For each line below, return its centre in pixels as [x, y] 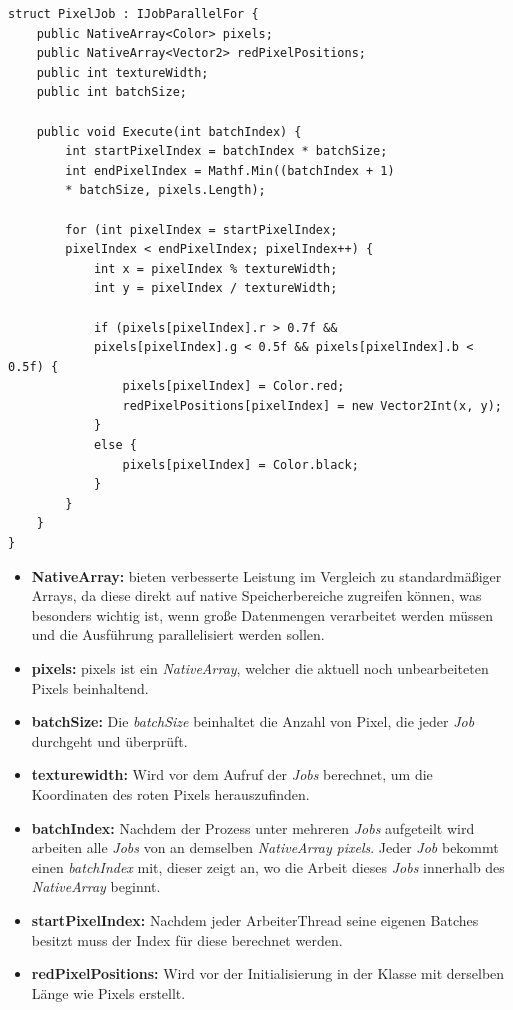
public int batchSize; [111, 92]
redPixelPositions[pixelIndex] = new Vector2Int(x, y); [312, 405]
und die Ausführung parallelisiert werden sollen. [178, 634]
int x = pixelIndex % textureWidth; [215, 268]
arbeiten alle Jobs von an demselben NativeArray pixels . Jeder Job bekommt [265, 847]
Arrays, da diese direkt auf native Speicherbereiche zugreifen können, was [256, 595]
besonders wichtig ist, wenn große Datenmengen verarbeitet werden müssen [262, 614]
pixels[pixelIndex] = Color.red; [233, 386]
